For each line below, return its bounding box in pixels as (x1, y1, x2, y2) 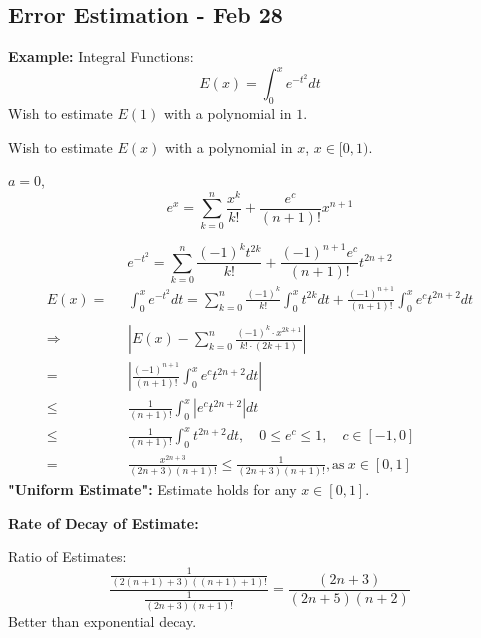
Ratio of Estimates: (8, 546, 127, 567)
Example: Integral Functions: (8, 46, 194, 67)
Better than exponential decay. (8, 611, 197, 632)
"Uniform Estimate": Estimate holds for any (8, 478, 297, 499)
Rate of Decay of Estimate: (8, 512, 199, 533)
